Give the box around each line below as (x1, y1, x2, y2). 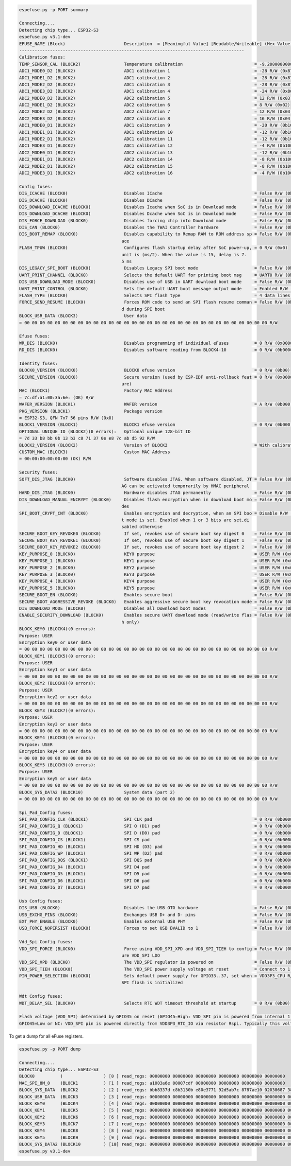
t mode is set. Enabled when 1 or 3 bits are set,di (121, 517, 250, 523)
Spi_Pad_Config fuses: (19, 810, 73, 815)
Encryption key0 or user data (19, 639, 91, 645)
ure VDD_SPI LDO (121, 953, 160, 958)
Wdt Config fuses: (19, 993, 63, 999)
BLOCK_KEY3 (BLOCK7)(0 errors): (19, 707, 97, 713)
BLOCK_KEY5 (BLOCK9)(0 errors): (19, 762, 97, 768)
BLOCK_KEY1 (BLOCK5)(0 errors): (19, 653, 97, 659)
